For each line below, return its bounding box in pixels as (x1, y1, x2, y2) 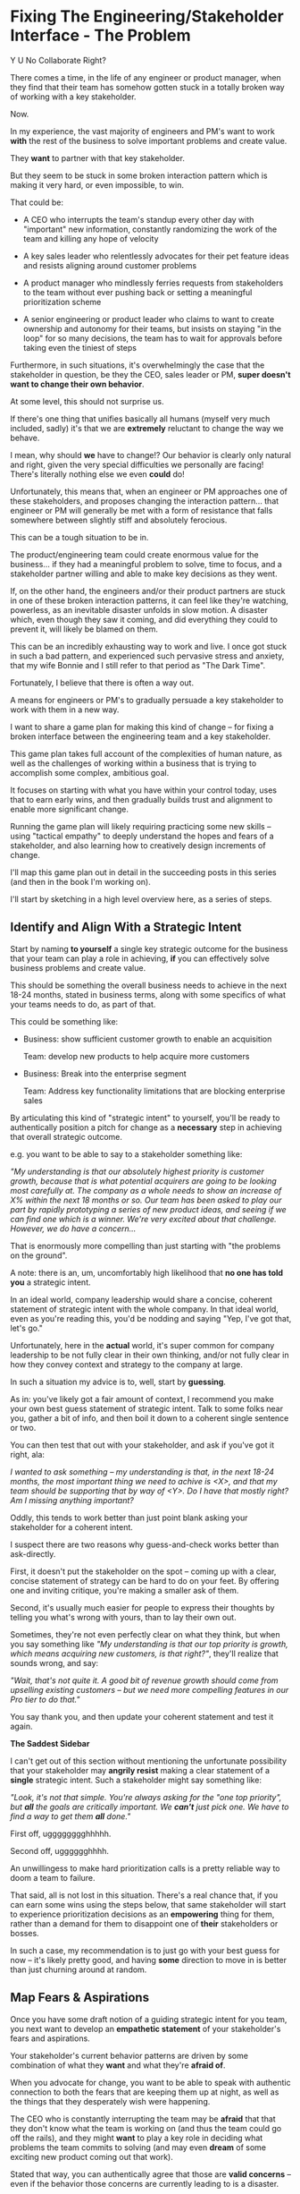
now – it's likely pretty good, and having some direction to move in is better (10, 1954, 287, 1965)
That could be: (10, 197, 64, 208)
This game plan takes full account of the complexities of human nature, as (10, 748, 282, 759)
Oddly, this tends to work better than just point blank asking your (10, 1512, 248, 1523)
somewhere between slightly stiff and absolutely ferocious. (10, 514, 228, 525)
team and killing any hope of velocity (22, 233, 159, 243)
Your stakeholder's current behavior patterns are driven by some (10, 2050, 249, 2061)
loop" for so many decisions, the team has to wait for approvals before (22, 333, 283, 344)
